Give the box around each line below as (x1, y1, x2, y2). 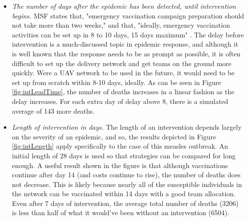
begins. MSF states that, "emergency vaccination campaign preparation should (12, 10, 244, 20)
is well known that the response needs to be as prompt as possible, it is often (12, 48, 241, 58)
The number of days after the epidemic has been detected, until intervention (12, 1, 236, 11)
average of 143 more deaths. (12, 105, 95, 116)
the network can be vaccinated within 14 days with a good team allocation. (12, 188, 236, 199)
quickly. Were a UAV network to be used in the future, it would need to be (12, 68, 235, 78)
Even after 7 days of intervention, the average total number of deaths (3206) (12, 198, 239, 208)
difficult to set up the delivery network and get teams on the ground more (12, 58, 232, 68)
